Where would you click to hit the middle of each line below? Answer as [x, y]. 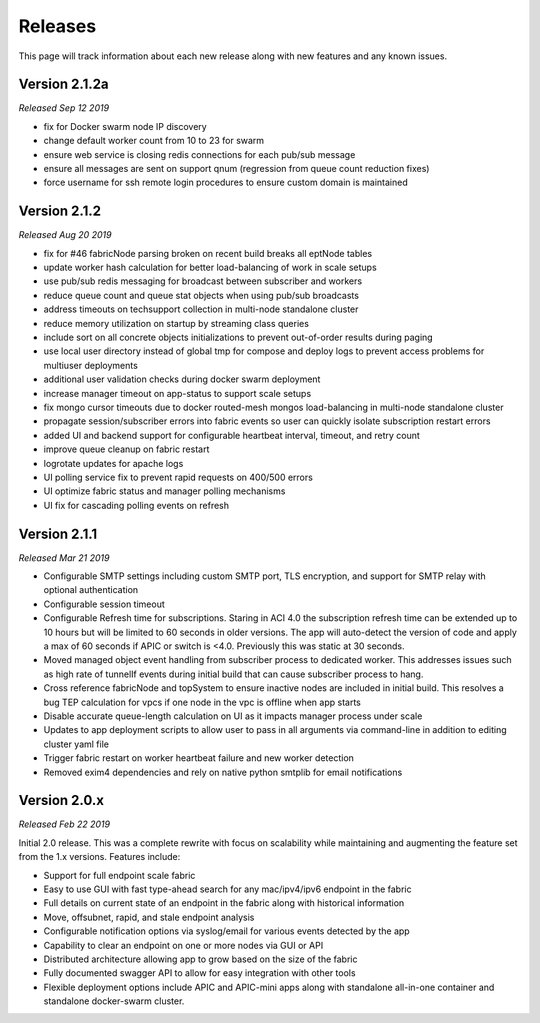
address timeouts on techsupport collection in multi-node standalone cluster [201, 309]
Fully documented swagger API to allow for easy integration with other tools [199, 973]
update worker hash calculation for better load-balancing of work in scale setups [210, 267]
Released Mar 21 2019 [64, 557]
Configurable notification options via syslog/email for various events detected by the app [226, 931]
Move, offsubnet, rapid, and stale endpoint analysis [149, 917]
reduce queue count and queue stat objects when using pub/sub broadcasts [201, 295]
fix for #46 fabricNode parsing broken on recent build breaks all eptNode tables [208, 253]
